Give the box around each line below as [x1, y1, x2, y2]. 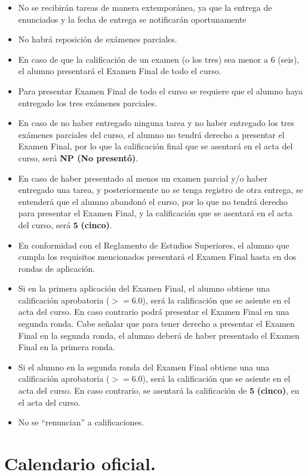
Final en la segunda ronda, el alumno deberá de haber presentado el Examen [18, 329, 300, 341]
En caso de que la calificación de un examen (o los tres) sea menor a [18, 53, 268, 65]
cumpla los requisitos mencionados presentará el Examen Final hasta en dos [18, 250, 297, 263]
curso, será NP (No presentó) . [18, 151, 138, 164]
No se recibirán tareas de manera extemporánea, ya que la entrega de [18, 1, 272, 13]
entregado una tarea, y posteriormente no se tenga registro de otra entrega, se [18, 183, 303, 196]
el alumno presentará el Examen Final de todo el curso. [18, 65, 221, 77]
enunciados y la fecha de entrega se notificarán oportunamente [18, 13, 247, 25]
